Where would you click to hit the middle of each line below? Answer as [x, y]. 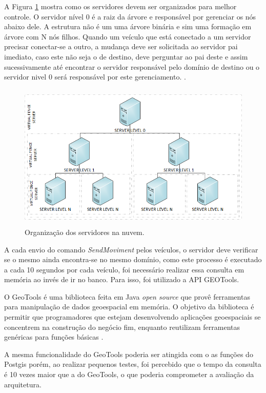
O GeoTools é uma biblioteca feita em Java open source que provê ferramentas [127, 296]
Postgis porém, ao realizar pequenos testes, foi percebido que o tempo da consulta [133, 364]
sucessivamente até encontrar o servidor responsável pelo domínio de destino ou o [132, 66]
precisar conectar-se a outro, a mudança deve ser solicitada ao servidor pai [121, 46]
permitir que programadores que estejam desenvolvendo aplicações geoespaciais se [132, 317]
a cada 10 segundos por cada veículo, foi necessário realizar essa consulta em [124, 269]
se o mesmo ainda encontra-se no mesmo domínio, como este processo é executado [133, 259]
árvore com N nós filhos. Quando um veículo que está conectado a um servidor [128, 36]
